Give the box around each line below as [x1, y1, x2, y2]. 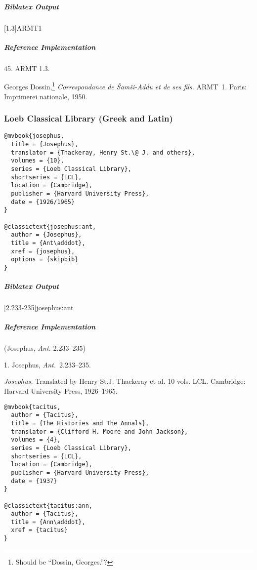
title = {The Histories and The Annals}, [11, 419, 149, 427]
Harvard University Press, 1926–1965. [4, 386, 118, 396]
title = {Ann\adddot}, [11, 518, 86, 526]
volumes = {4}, [11, 436, 61, 444]
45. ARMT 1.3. [4, 63, 50, 73]
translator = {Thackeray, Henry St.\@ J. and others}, [11, 149, 195, 156]
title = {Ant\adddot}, [11, 239, 86, 246]
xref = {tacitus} [11, 527, 68, 534]
